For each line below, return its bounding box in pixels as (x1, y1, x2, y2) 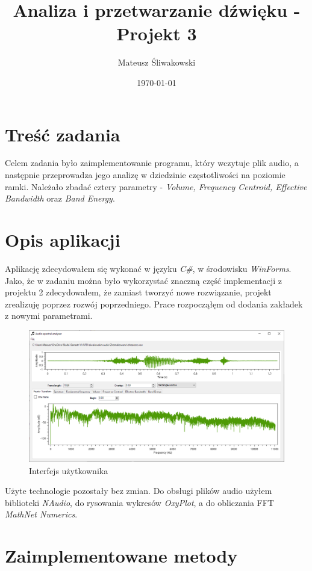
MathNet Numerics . (5, 508, 78, 520)
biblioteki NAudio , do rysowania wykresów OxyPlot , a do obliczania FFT (5, 496, 274, 508)
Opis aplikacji (5, 227, 120, 252)
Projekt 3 (116, 21, 197, 46)
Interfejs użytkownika (29, 464, 108, 477)
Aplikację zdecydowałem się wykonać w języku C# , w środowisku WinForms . (5, 262, 292, 274)
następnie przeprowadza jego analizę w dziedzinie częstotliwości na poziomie (5, 168, 285, 181)
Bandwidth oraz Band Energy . (5, 192, 115, 205)
